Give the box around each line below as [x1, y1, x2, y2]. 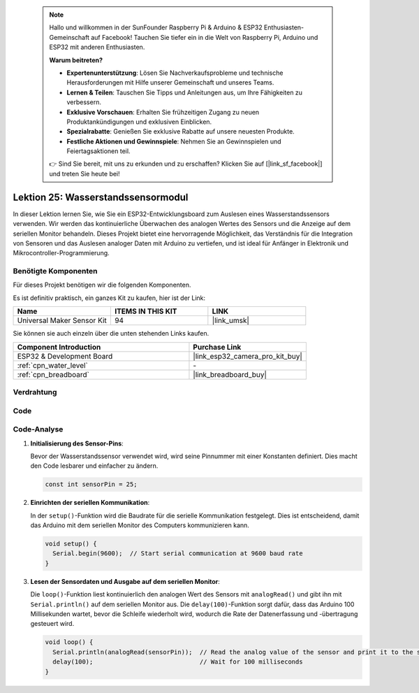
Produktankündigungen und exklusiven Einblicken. [66, 117, 212, 126]
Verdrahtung [13, 387, 57, 397]
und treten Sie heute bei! [49, 169, 120, 178]
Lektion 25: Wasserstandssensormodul [13, 191, 189, 203]
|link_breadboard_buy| [193, 369, 267, 379]
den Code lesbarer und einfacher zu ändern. [30, 462, 159, 470]
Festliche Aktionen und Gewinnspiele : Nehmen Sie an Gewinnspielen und [66, 137, 282, 145]
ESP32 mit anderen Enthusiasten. [49, 43, 145, 52]
